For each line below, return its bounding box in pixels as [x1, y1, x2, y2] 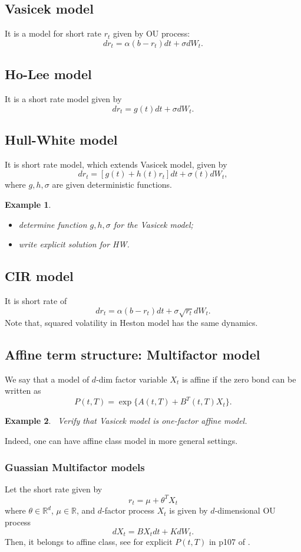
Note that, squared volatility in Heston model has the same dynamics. [5, 316, 258, 328]
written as [5, 384, 41, 397]
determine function [18, 218, 87, 230]
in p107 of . [209, 535, 250, 548]
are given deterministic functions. [52, 178, 173, 191]
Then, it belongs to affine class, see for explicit [5, 535, 173, 548]
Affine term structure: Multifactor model [5, 345, 260, 363]
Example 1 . [5, 198, 51, 210]
